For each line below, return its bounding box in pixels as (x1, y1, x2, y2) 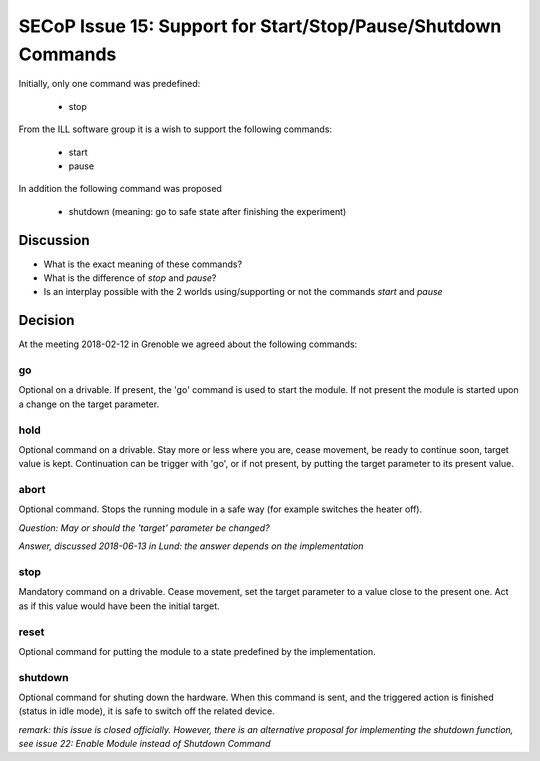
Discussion (18, 231, 90, 249)
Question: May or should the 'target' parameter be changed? (18, 521, 270, 534)
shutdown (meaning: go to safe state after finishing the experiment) (68, 205, 347, 217)
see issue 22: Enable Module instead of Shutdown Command (18, 738, 271, 750)
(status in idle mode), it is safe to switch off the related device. (18, 705, 275, 717)
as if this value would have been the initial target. (18, 600, 220, 612)
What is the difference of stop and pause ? (43, 271, 217, 284)
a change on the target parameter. (18, 398, 160, 410)
